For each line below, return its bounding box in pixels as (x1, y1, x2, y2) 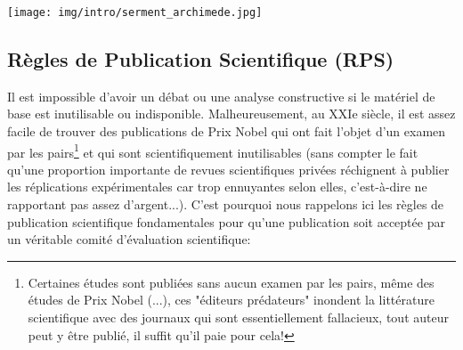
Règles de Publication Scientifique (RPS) (7, 45, 394, 73)
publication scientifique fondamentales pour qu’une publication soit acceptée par (7, 212, 445, 231)
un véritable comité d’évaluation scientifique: (7, 230, 251, 248)
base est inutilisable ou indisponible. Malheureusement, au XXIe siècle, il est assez (7, 104, 456, 123)
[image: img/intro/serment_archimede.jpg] (7, 6, 263, 19)
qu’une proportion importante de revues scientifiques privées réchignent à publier (7, 159, 450, 178)
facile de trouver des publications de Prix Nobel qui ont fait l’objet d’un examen (7, 122, 446, 141)
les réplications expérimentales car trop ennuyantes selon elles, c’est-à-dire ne (7, 177, 427, 196)
